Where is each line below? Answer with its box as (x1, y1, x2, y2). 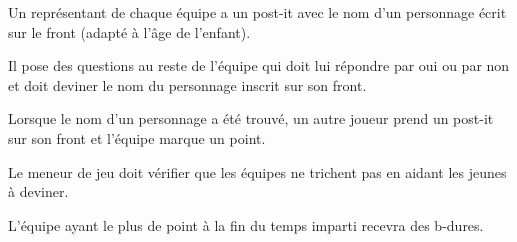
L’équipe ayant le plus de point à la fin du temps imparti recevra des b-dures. (8, 214, 484, 235)
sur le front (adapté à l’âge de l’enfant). (8, 21, 251, 42)
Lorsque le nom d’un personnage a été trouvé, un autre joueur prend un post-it (8, 108, 494, 129)
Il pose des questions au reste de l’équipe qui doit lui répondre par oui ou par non (8, 55, 510, 76)
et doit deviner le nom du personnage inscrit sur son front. (8, 74, 367, 95)
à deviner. (8, 181, 69, 202)
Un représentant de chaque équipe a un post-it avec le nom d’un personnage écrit (8, 2, 507, 22)
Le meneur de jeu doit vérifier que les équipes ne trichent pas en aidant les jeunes (8, 161, 507, 182)
